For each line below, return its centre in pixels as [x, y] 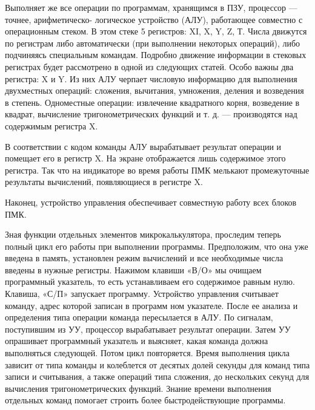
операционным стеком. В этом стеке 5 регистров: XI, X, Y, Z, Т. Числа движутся [156, 31]
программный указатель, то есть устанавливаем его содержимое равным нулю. [150, 281]
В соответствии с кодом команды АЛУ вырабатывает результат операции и [143, 146]
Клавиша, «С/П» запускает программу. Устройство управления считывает [142, 294]
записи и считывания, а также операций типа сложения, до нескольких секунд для [157, 376]
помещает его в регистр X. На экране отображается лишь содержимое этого [145, 158]
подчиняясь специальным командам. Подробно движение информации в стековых [156, 55]
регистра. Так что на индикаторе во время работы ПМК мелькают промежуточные [157, 170]
